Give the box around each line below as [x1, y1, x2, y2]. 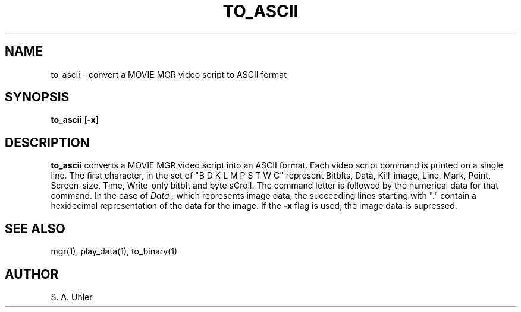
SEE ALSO [5, 221, 65, 236]
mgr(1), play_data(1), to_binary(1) [51, 246, 178, 257]
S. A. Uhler [51, 291, 93, 302]
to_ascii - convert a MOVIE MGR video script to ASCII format [51, 69, 287, 79]
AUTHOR [5, 266, 59, 282]
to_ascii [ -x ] [51, 114, 99, 125]
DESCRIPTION [5, 135, 90, 150]
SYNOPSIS [5, 90, 70, 105]
